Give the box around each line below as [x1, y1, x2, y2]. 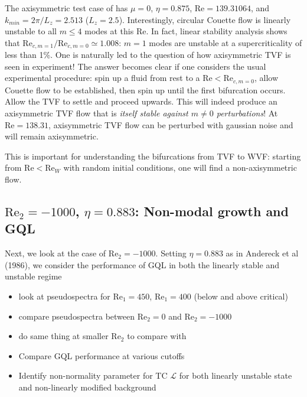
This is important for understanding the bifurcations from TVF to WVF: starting [5, 149, 301, 162]
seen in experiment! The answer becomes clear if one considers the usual [5, 60, 266, 72]
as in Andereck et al [226, 247, 299, 259]
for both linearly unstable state [179, 369, 292, 382]
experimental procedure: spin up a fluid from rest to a [5, 71, 200, 84]
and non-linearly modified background [18, 380, 156, 393]
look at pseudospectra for [18, 290, 110, 302]
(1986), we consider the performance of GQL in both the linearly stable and [5, 258, 279, 271]
